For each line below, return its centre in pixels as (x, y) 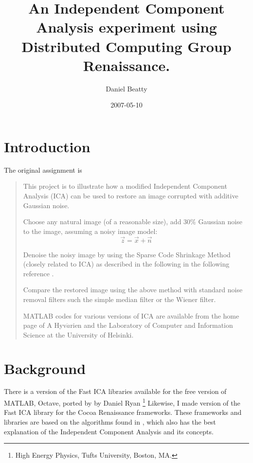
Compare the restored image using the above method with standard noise (133, 290)
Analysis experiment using (126, 27)
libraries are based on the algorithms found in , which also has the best (110, 421)
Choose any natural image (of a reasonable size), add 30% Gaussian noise (133, 222)
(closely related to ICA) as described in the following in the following (126, 264)
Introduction (47, 146)
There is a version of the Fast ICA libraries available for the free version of (115, 391)
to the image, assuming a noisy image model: (90, 231)
